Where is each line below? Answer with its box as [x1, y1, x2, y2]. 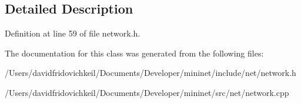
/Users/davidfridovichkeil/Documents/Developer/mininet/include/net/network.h [5, 67, 296, 79]
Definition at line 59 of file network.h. [5, 27, 141, 39]
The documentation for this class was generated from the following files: [5, 46, 264, 59]
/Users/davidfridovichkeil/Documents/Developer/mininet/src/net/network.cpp [5, 86, 289, 98]
